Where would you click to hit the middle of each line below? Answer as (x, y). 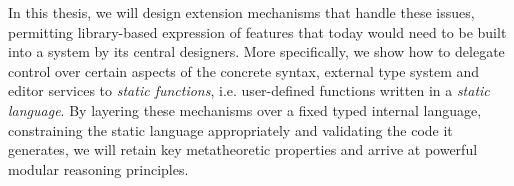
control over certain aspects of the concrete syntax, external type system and (244, 70)
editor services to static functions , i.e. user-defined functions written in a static (249, 90)
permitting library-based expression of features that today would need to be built (257, 31)
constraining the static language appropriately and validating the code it (230, 129)
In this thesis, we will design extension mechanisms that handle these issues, (241, 12)
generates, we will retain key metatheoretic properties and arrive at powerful (243, 149)
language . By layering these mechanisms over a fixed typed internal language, (245, 109)
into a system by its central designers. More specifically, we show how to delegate (256, 51)
